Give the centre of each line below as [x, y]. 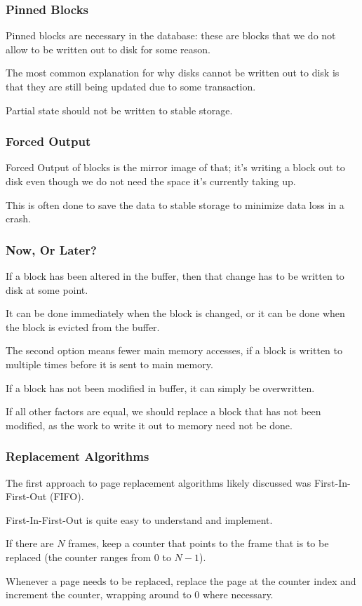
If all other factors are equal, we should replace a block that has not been [163, 411]
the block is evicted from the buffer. [83, 326]
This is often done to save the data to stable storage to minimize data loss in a [175, 204]
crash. [18, 218]
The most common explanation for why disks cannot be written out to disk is [173, 73]
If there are [30, 543]
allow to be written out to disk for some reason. [108, 49]
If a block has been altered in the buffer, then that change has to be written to [175, 276]
